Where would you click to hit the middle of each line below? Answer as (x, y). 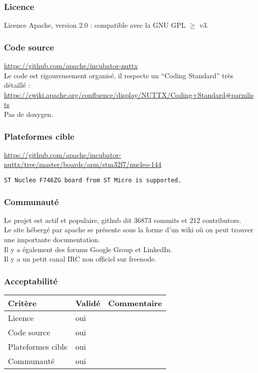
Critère (22, 303)
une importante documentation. (52, 240)
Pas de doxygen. (29, 114)
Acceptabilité (31, 281)
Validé (88, 303)
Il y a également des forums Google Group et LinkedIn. (88, 249)
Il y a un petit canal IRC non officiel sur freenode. (80, 259)
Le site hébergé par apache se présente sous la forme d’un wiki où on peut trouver (129, 230)
